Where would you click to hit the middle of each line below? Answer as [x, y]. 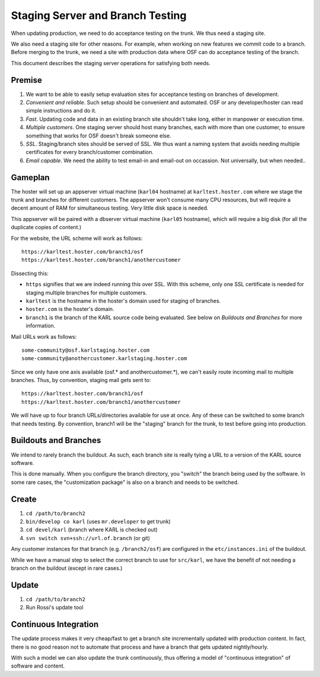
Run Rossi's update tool [55, 608]
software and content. [38, 666]
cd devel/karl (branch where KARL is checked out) [92, 530]
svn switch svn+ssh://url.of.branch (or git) [88, 538]
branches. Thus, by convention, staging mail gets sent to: [81, 380]
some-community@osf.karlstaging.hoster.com [86, 350]
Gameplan [30, 177]
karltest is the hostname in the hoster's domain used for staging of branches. [123, 301]
